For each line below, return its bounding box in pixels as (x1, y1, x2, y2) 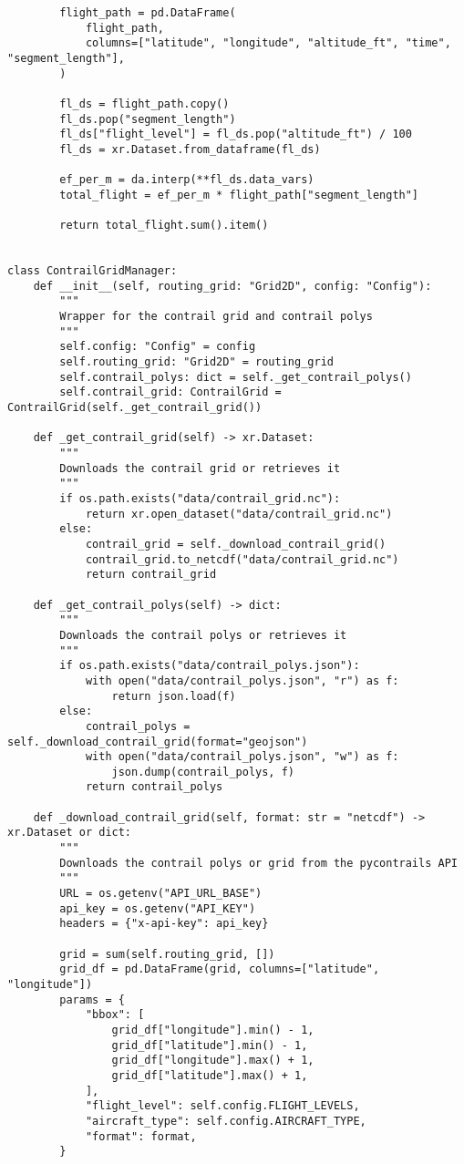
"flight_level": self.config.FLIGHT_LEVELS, (85, 1099, 360, 1113)
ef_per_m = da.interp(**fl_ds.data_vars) (59, 173, 314, 187)
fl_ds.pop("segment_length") (59, 112, 236, 126)
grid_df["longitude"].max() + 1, (111, 1054, 314, 1067)
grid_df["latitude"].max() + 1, (111, 1068, 308, 1082)
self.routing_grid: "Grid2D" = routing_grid (59, 355, 334, 369)
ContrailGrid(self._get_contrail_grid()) (7, 401, 263, 415)
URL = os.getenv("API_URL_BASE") (59, 887, 263, 901)
